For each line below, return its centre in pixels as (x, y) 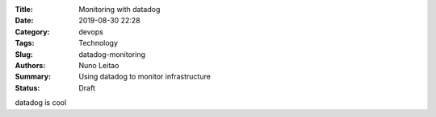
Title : (24, 9)
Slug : (24, 54)
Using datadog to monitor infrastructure (145, 77)
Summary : (33, 77)
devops (91, 31)
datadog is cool (41, 103)
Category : (32, 31)
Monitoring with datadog (119, 9)
